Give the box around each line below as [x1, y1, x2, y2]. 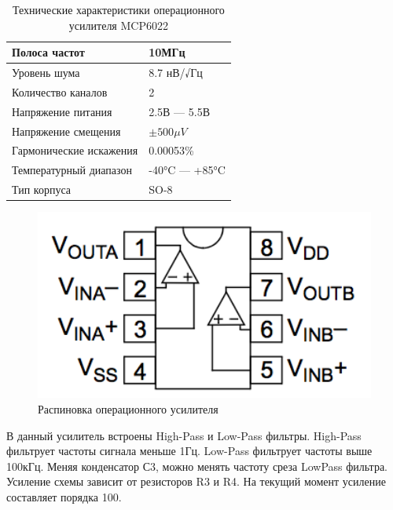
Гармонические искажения [12, 142, 138, 158]
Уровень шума [12, 64, 80, 81]
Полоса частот [12, 44, 85, 60]
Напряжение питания [12, 103, 112, 119]
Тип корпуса [12, 181, 72, 198]
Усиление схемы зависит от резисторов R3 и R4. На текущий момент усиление [6, 473, 386, 490]
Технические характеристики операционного [13, 2, 225, 17]
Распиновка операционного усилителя [38, 400, 219, 417]
